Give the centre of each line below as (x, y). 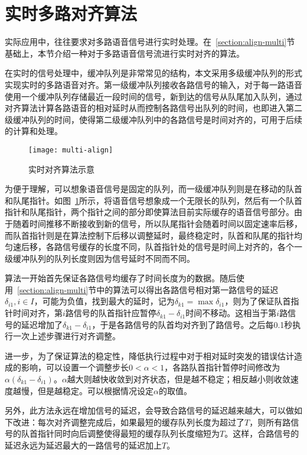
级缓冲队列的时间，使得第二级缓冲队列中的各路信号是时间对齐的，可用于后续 (153, 119)
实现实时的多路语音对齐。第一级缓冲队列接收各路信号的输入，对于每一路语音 (153, 84)
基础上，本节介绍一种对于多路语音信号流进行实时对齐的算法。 (125, 53)
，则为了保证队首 (258, 301)
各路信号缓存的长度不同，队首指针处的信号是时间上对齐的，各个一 (174, 247)
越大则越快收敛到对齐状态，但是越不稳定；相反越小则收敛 (179, 379)
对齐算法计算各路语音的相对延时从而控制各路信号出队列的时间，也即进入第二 (153, 108)
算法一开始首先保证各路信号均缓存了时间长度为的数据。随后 (120, 278)
